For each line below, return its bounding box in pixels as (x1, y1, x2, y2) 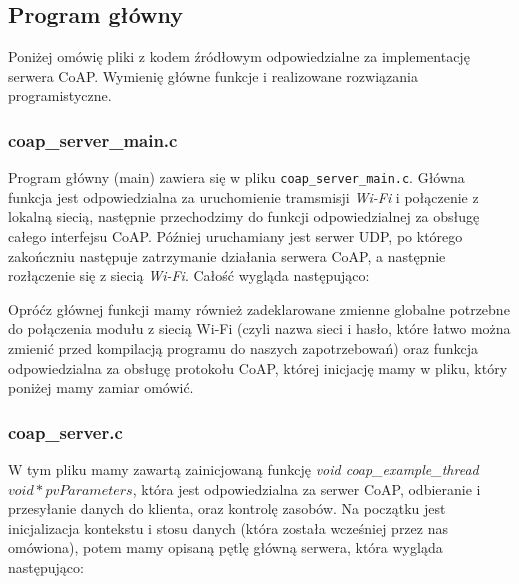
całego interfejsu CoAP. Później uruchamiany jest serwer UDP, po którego (8, 226, 463, 247)
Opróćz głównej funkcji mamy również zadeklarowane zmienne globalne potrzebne (8, 298, 510, 319)
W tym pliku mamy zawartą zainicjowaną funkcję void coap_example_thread (8, 459, 479, 480)
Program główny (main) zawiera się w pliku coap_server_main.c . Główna (8, 167, 465, 188)
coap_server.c (8, 419, 123, 444)
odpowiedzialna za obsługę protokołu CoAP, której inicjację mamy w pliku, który (8, 357, 508, 378)
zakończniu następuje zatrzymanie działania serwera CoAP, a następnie (8, 245, 446, 266)
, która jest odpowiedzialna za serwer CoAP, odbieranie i (132, 478, 481, 499)
